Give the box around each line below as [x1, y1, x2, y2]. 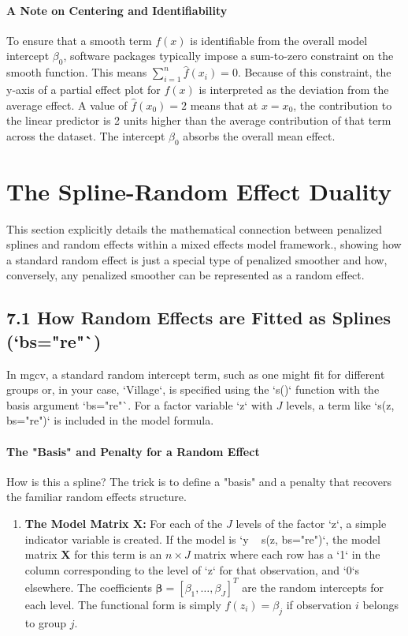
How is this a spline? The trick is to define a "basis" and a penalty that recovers [6, 473, 392, 489]
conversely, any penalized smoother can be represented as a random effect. [6, 267, 365, 283]
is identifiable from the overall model [190, 32, 368, 48]
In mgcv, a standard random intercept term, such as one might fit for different [6, 365, 385, 382]
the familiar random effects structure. [6, 488, 187, 505]
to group [24, 614, 66, 630]
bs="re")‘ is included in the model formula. [6, 412, 214, 428]
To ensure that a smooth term [6, 32, 152, 48]
